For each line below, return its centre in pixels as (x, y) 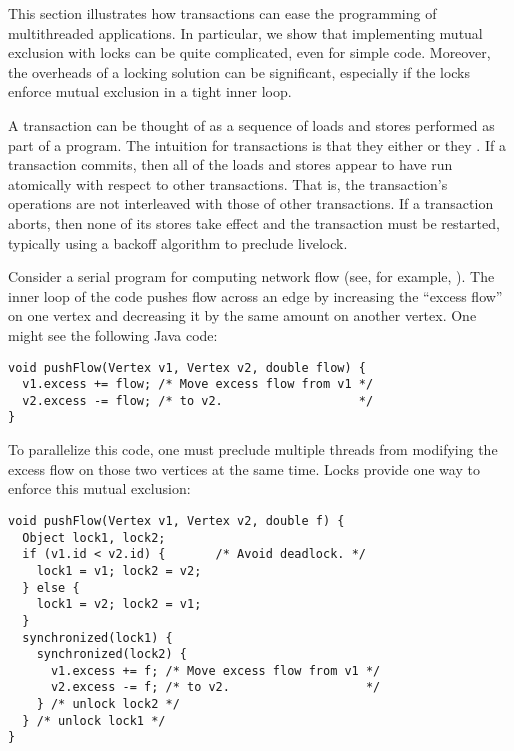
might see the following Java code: (113, 334)
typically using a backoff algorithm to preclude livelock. (178, 242)
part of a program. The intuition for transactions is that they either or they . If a (257, 144)
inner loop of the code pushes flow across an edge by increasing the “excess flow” (255, 295)
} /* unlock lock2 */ (108, 704)
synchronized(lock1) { (97, 637)
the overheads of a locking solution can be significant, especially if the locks (239, 71)
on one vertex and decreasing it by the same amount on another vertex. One (242, 315)
